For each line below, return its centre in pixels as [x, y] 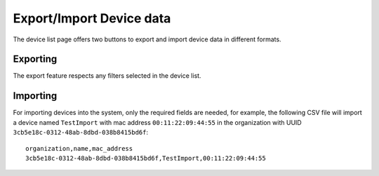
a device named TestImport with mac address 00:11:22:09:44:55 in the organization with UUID [157, 122]
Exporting [35, 59]
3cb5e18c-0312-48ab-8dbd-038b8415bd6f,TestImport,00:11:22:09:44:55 [146, 158]
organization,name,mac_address [79, 148]
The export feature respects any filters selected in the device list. [107, 76]
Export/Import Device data [92, 18]
